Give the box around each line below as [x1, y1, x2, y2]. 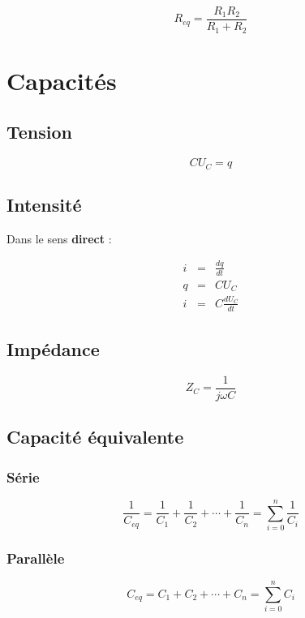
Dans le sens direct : [6, 230, 112, 247]
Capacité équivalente [6, 424, 184, 449]
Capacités [6, 63, 117, 97]
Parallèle [6, 547, 65, 568]
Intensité [6, 191, 82, 217]
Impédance [6, 336, 100, 361]
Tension [6, 119, 72, 144]
